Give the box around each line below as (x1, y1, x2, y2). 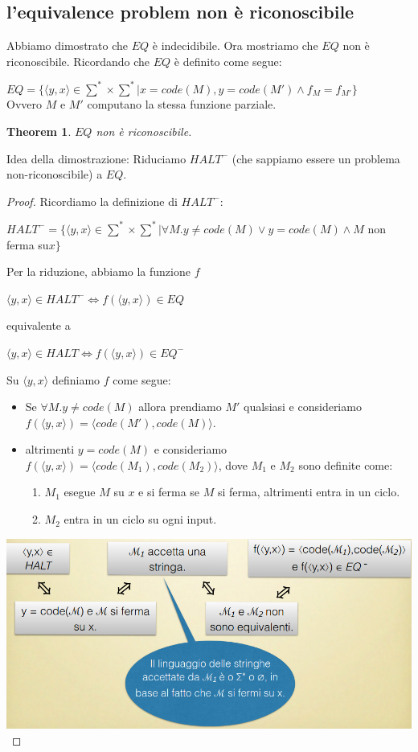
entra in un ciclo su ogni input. (64, 511, 217, 528)
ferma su (6, 236, 49, 253)
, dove (218, 456, 248, 473)
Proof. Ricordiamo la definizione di (6, 192, 178, 209)
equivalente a (6, 317, 71, 334)
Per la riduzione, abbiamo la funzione (6, 263, 191, 280)
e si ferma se (138, 483, 200, 500)
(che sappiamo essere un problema (232, 150, 400, 166)
